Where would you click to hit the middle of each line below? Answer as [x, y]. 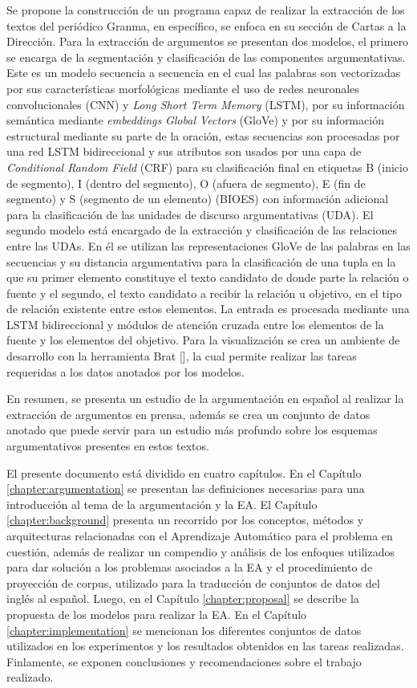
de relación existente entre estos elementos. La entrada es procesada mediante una [208, 309]
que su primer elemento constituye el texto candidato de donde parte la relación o [208, 277]
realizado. [30, 677]
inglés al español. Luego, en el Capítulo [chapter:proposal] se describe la [183, 598]
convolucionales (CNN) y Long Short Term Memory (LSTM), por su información [206, 104]
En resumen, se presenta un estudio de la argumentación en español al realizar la [205, 399]
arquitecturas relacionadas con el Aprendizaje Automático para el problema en [200, 535]
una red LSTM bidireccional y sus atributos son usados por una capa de [184, 151]
